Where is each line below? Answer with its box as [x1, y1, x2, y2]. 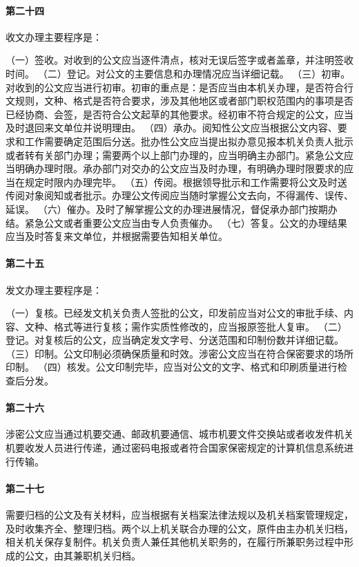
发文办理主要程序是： [6, 282, 102, 297]
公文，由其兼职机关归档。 [24, 548, 141, 562]
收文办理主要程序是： [6, 29, 102, 44]
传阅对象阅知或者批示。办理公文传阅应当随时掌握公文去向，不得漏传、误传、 [6, 188, 353, 203]
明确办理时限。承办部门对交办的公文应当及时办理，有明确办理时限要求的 [14, 161, 344, 176]
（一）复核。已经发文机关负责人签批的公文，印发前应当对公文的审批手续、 [6, 306, 344, 320]
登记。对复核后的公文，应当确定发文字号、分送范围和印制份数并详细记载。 [6, 333, 344, 347]
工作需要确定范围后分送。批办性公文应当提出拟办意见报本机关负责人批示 [24, 133, 353, 148]
